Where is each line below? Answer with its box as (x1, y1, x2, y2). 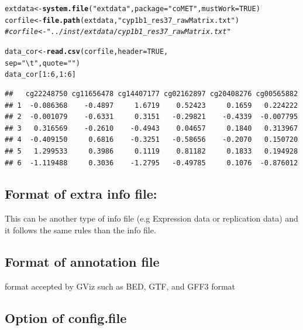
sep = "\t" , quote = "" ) (5, 59, 80, 67)
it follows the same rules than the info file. (5, 223, 156, 236)
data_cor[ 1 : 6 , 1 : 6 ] (5, 70, 76, 79)
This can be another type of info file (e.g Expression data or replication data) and (5, 212, 298, 224)
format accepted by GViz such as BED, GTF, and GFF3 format (5, 280, 236, 292)
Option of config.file (5, 308, 127, 326)
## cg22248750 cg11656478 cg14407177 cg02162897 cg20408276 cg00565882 (5, 89, 298, 98)
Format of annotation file (5, 252, 160, 270)
